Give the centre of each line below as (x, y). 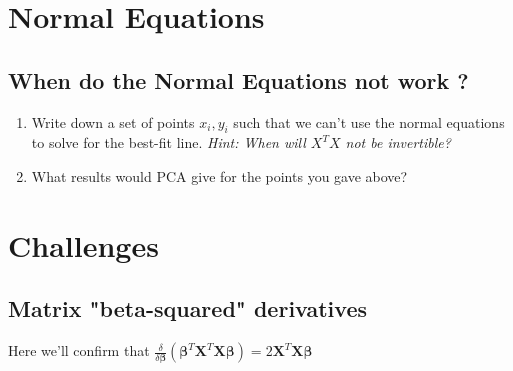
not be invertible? (398, 142)
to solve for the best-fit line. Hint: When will (168, 142)
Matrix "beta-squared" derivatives (187, 308)
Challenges (83, 244)
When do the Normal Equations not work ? (238, 79)
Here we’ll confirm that (79, 350)
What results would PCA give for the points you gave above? (219, 175)
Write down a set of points (113, 121)
